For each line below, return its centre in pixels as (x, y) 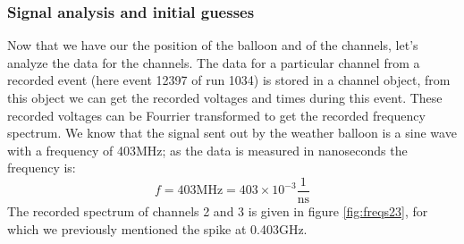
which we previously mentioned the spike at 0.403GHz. (157, 228)
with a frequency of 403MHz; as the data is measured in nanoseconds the (207, 150)
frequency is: (42, 168)
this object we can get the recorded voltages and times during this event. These (225, 97)
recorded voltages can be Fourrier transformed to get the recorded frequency (216, 115)
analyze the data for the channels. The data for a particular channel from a (214, 62)
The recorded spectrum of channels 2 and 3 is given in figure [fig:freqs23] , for (218, 211)
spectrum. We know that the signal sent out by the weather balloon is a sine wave (232, 133)
